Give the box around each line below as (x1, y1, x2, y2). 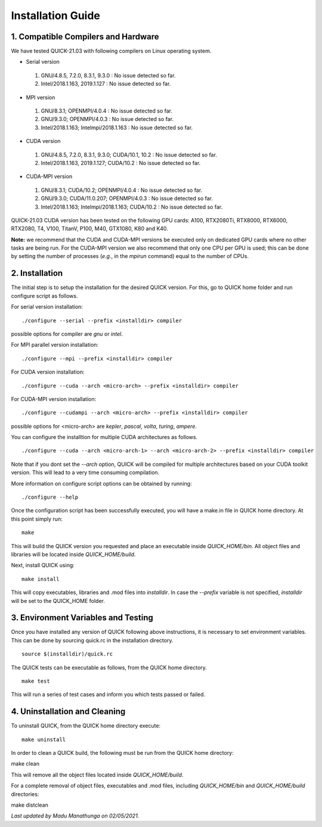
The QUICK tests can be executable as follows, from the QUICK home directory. (11, 664, 207, 671)
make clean (11, 760, 40, 767)
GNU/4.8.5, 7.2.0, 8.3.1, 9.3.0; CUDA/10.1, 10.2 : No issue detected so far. (41, 151, 218, 158)
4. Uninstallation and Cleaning (11, 707, 126, 717)
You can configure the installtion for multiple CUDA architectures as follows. (11, 434, 198, 441)
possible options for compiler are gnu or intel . (11, 330, 123, 337)
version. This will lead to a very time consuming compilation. (11, 469, 160, 476)
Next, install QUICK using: (11, 562, 75, 569)
